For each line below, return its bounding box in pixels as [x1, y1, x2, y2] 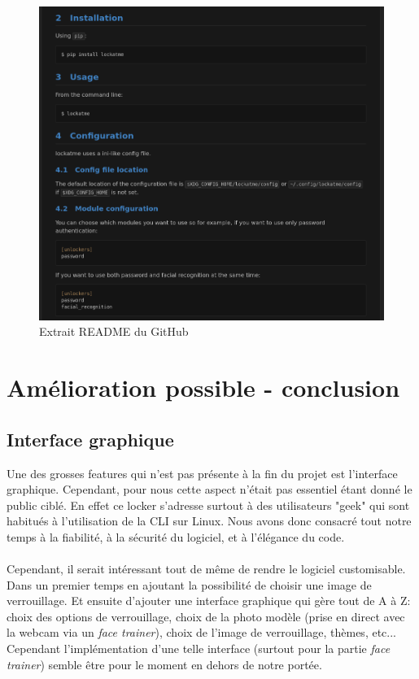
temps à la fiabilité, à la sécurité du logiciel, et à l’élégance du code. [7, 528, 345, 545]
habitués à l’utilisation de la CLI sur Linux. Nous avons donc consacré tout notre [7, 512, 412, 529]
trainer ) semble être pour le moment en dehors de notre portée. [7, 655, 322, 672]
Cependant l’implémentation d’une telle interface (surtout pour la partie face [7, 640, 391, 657]
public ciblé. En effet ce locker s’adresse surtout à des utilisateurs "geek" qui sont [7, 496, 410, 513]
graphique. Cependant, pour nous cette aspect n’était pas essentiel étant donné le [7, 481, 412, 498]
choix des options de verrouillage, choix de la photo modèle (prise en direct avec [7, 607, 405, 625]
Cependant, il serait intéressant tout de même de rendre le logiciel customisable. [7, 560, 406, 577]
